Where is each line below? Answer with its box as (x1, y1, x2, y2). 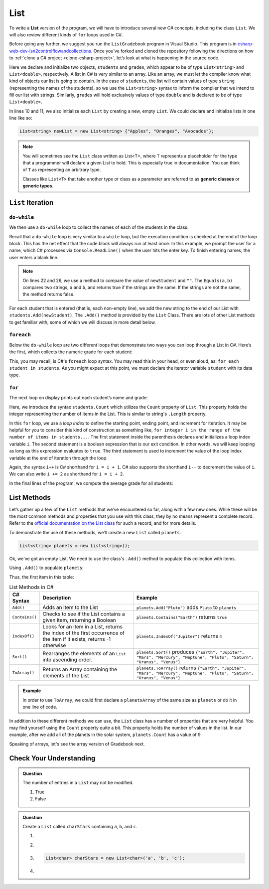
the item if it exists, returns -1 (42, 636, 111, 643)
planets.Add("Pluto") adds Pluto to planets (136, 604, 237, 611)
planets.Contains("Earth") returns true (136, 613, 227, 620)
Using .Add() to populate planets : (9, 565, 84, 571)
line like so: (9, 115, 32, 121)
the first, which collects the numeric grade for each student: (9, 349, 133, 355)
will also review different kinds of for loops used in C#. (9, 31, 123, 37)
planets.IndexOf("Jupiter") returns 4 (136, 633, 222, 640)
